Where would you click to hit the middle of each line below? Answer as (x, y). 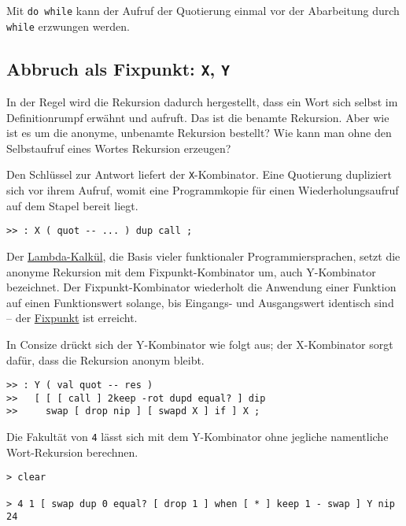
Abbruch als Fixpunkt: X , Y (118, 68)
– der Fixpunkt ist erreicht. (72, 318)
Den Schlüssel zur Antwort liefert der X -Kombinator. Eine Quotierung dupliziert (199, 174)
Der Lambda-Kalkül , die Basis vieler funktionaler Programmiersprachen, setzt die (203, 256)
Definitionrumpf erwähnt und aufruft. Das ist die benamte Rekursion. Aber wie (198, 117)
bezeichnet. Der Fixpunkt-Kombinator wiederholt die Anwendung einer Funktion (201, 287)
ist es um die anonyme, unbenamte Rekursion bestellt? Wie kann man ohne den (199, 133)
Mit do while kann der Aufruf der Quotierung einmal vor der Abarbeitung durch (203, 10)
